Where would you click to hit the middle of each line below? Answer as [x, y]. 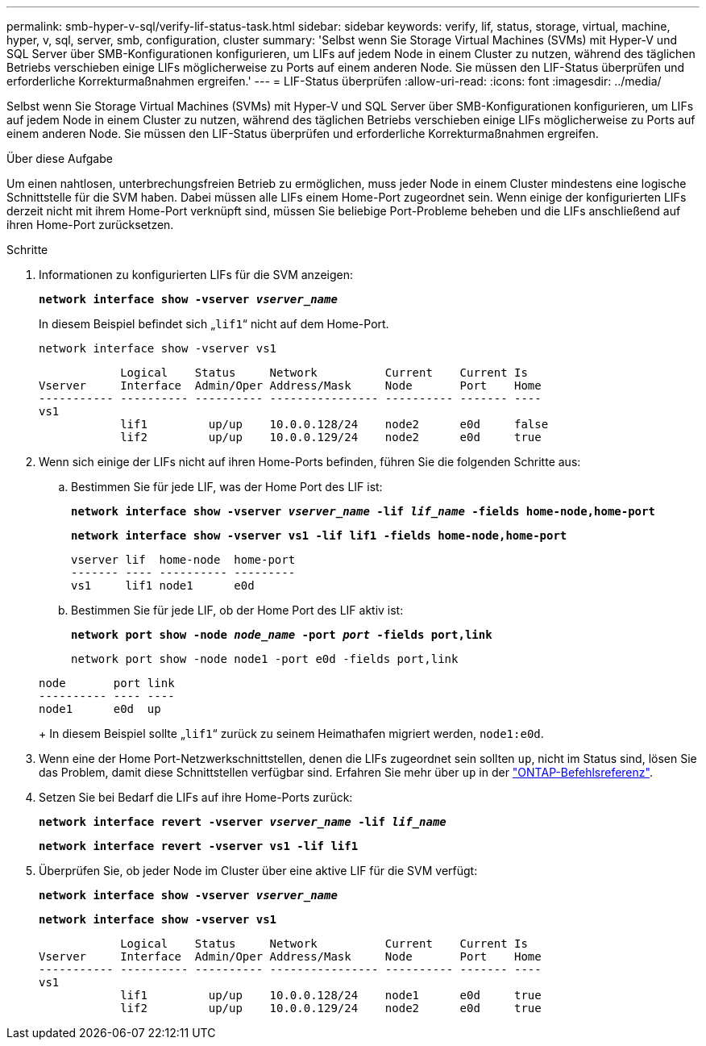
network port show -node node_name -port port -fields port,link [282, 635]
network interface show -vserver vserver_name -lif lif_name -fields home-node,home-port [363, 511]
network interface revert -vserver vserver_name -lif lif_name [243, 822]
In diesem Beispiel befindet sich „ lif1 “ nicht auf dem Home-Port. [214, 324]
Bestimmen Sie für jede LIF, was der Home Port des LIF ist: [227, 487]
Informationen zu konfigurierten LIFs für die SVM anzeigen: [196, 275]
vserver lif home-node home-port [183, 560]
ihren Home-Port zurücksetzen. [90, 225]
